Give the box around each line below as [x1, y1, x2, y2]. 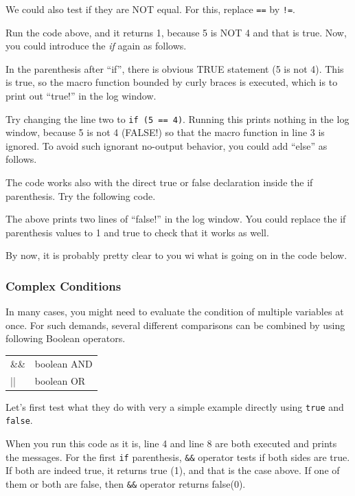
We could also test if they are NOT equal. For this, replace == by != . [5, 2, 295, 16]
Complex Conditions [5, 277, 122, 294]
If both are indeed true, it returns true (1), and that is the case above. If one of [5, 463, 340, 477]
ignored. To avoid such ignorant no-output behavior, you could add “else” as [5, 138, 328, 153]
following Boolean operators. [5, 331, 126, 346]
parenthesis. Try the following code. [5, 188, 156, 203]
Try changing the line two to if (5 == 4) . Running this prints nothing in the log [5, 111, 350, 126]
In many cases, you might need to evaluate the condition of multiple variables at [5, 304, 344, 319]
